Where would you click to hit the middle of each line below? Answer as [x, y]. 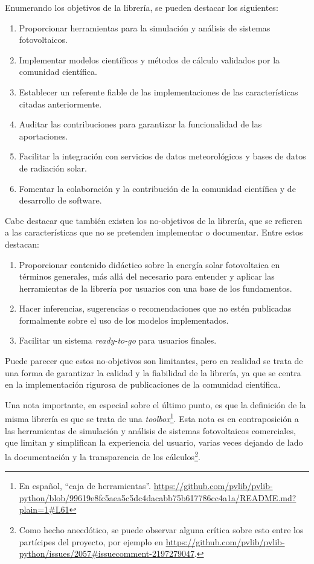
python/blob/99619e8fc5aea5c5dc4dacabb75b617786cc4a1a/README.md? [158, 497]
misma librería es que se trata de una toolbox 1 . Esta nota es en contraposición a [152, 418]
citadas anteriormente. [60, 104]
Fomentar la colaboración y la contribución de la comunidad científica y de [157, 188]
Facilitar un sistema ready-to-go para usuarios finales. [118, 340]
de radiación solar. [53, 168]
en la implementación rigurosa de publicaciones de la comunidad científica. [143, 384]
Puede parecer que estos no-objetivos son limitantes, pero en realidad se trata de [154, 361]
